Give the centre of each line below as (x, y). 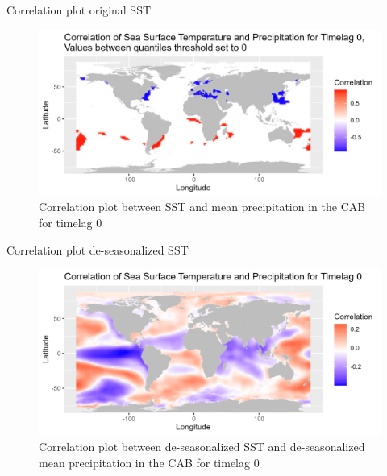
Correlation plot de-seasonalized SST (98, 249)
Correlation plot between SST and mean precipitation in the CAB (202, 207)
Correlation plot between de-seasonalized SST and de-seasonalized (202, 446)
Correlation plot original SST (79, 10)
